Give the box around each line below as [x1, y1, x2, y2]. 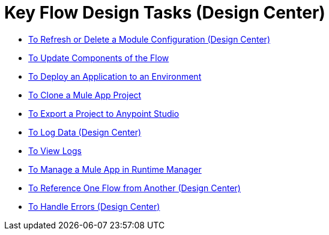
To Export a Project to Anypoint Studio [28, 108, 180, 119]
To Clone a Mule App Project [28, 89, 142, 100]
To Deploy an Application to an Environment [28, 71, 202, 82]
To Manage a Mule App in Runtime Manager [28, 164, 202, 174]
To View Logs [28, 145, 82, 156]
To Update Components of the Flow [28, 52, 169, 63]
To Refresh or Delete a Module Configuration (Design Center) [28, 34, 270, 44]
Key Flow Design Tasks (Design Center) [4, 2, 325, 23]
